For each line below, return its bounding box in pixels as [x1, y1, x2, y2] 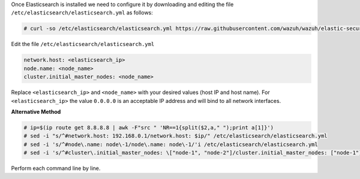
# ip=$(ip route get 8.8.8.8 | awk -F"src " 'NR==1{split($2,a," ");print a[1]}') [23, 124, 274, 131]
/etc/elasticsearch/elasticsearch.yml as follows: [11, 9, 153, 16]
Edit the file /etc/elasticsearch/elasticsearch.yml [11, 41, 155, 48]
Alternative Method [11, 108, 61, 115]
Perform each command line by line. [11, 165, 101, 172]
